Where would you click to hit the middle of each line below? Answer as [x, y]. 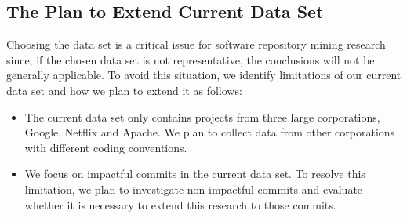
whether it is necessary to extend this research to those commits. [180, 204]
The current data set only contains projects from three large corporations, [202, 116]
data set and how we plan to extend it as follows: [124, 90]
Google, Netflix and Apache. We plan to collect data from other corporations [210, 132]
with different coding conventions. [106, 147]
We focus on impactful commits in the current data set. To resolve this [195, 174]
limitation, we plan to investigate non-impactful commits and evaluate [194, 189]
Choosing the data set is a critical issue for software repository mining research [196, 44]
